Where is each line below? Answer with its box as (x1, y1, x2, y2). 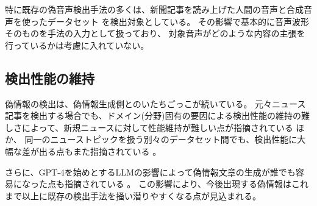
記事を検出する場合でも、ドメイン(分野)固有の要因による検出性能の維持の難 (5, 109, 310, 122)
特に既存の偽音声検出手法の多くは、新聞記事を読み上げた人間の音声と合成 (5, 3, 304, 15)
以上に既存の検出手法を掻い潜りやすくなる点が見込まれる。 (21, 189, 261, 202)
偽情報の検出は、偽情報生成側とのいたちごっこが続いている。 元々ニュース (5, 97, 306, 110)
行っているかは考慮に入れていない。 (5, 38, 149, 51)
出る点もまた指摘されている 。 (38, 144, 162, 157)
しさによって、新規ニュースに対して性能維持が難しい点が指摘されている (5, 121, 293, 133)
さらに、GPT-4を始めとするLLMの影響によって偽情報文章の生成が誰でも (5, 165, 296, 178)
